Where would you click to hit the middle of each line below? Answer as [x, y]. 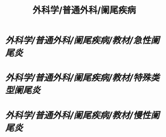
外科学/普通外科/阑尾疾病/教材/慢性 [78, 115]
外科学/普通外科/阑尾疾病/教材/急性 [78, 40]
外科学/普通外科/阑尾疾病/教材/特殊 [78, 78]
